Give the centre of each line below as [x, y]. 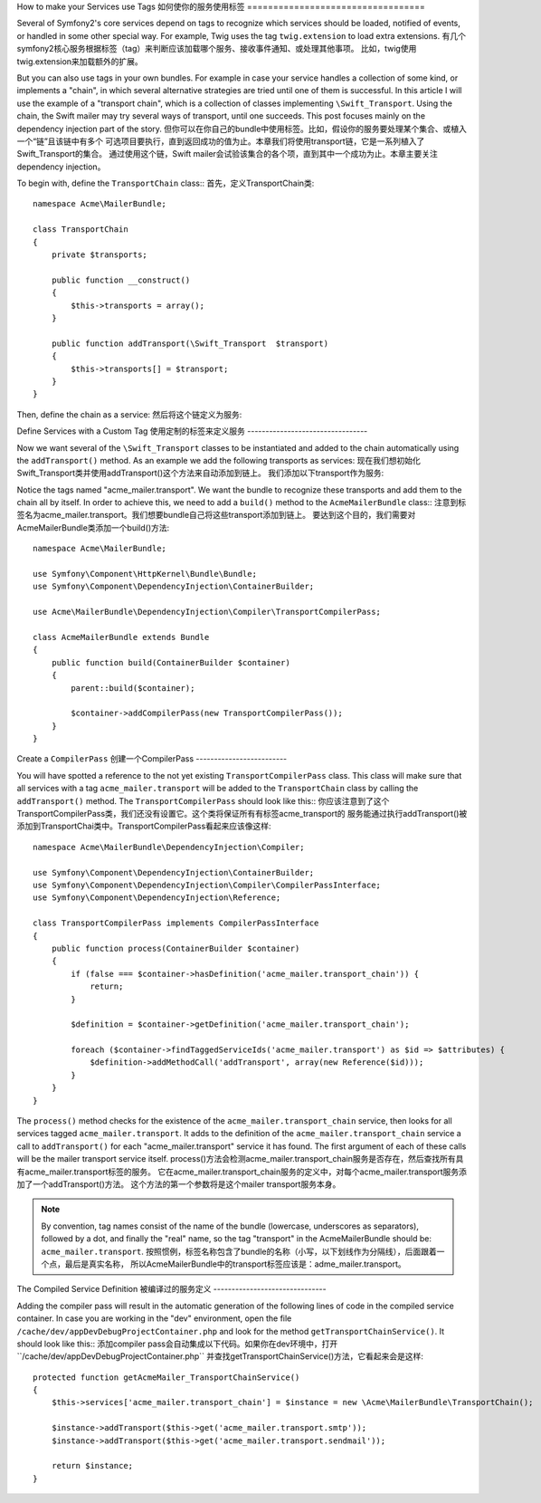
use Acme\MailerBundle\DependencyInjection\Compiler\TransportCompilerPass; [207, 612]
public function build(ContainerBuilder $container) [171, 662]
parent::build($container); [133, 688]
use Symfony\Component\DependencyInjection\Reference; [157, 898]
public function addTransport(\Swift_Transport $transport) [190, 343]
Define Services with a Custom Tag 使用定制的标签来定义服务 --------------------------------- [192, 431]
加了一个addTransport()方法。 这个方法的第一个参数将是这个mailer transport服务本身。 [179, 1184]
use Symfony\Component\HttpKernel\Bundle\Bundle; [145, 574]
